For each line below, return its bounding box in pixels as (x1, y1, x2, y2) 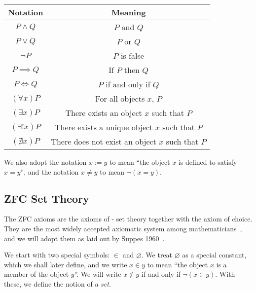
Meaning (111, 6, 146, 18)
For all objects (95, 93, 145, 104)
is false (120, 50, 144, 61)
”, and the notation (20, 166, 79, 177)
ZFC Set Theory (4, 190, 89, 206)
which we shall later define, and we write (4, 259, 127, 269)
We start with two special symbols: (4, 250, 110, 260)
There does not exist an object (51, 136, 156, 147)
